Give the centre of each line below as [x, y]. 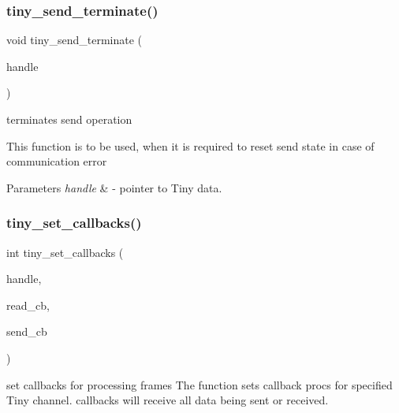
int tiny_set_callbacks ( [65, 252]
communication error [57, 161]
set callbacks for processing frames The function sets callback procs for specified [199, 384]
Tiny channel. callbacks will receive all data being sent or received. [168, 400]
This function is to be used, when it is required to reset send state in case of [190, 145]
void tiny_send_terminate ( [75, 40]
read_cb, [28, 305]
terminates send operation [69, 119]
